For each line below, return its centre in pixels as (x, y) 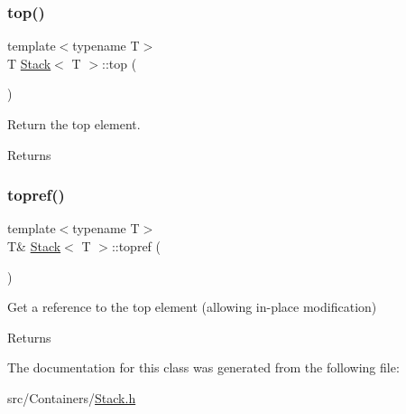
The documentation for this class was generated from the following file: (203, 367)
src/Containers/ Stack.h (72, 397)
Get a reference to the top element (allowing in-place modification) (192, 307)
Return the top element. (74, 124)
